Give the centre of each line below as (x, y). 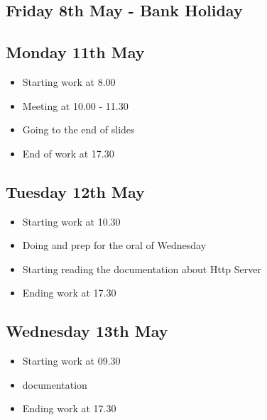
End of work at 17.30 (68, 153)
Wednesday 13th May (87, 331)
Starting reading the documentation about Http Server (142, 269)
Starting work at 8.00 (69, 81)
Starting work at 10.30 (71, 221)
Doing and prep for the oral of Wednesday (114, 245)
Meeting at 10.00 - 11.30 (75, 105)
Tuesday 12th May (75, 191)
